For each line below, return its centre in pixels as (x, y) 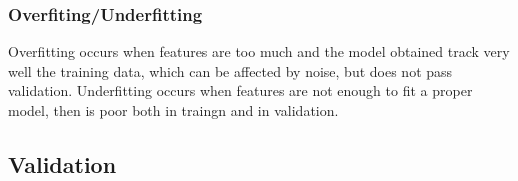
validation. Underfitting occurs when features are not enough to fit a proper (240, 90)
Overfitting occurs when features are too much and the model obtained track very (259, 51)
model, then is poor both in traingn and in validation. (173, 110)
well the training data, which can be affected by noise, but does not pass (230, 70)
